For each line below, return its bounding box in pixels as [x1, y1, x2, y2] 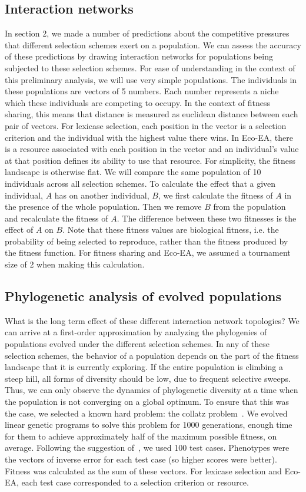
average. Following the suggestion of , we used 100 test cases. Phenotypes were [5, 441, 290, 454]
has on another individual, [54, 189, 149, 201]
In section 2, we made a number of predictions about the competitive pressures [5, 27, 290, 39]
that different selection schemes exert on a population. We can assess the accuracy [5, 38, 301, 51]
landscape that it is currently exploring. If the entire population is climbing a [5, 361, 283, 373]
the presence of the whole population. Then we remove [5, 200, 202, 213]
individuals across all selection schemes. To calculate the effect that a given [5, 177, 276, 189]
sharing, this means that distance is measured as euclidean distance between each [5, 108, 298, 120]
